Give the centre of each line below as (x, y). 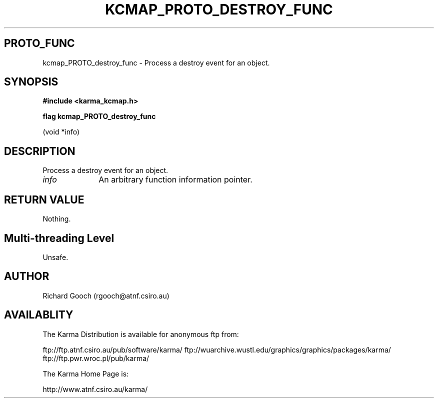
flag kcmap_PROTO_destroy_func (99, 116)
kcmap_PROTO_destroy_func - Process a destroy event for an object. (156, 62)
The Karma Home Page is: (86, 373)
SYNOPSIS (31, 82)
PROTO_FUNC (39, 43)
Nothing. (57, 219)
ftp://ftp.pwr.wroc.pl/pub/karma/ (96, 358)
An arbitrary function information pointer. (175, 180)
